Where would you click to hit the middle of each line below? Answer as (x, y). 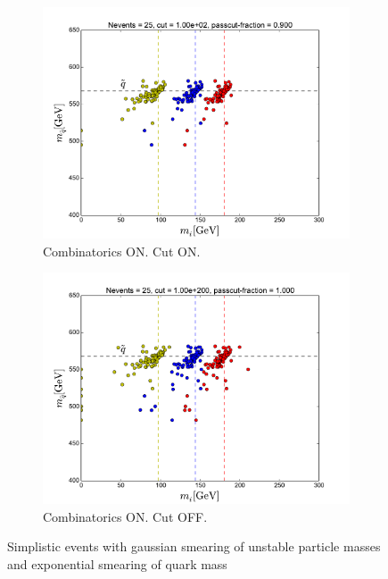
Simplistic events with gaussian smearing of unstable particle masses (194, 546)
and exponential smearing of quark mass (117, 563)
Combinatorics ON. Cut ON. (122, 251)
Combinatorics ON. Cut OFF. (125, 516)
